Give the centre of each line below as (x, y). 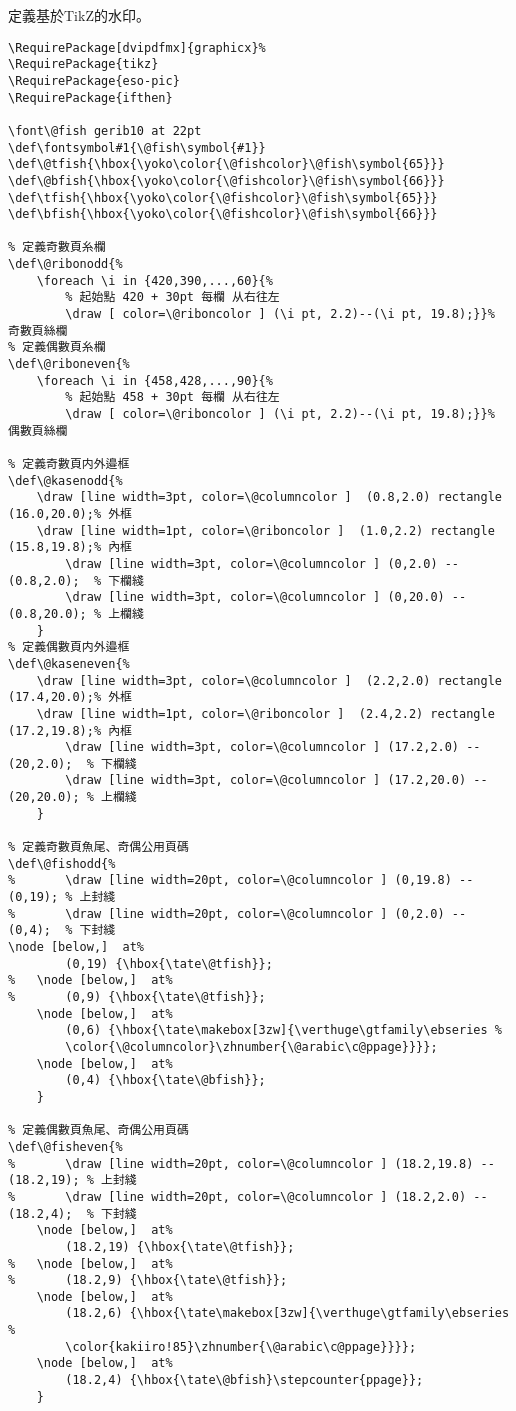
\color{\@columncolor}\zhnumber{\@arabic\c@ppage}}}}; (251, 1046)
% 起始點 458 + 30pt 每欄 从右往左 (172, 397)
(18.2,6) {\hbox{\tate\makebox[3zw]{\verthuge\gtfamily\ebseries (287, 1313)
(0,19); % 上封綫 (62, 897)
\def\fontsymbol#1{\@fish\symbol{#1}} (137, 147)
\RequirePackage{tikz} (83, 64)
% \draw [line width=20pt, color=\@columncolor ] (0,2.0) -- (237, 913)
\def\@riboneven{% (69, 364)
